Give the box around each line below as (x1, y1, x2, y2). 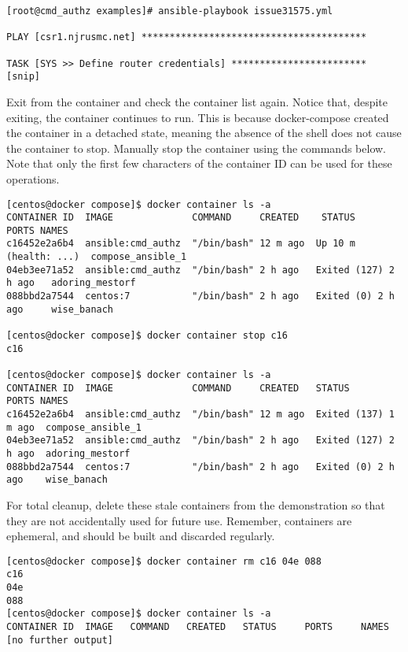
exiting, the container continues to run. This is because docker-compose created (6, 109, 389, 125)
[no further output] (6, 634, 114, 646)
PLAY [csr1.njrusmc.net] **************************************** (6, 31, 367, 43)
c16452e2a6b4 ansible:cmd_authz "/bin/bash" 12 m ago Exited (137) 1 (6, 409, 395, 420)
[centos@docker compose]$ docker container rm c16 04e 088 (6, 555, 322, 567)
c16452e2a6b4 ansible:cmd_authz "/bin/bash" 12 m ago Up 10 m (6, 238, 355, 250)
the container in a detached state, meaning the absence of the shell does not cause (6, 124, 402, 141)
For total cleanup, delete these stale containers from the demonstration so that (6, 496, 385, 513)
